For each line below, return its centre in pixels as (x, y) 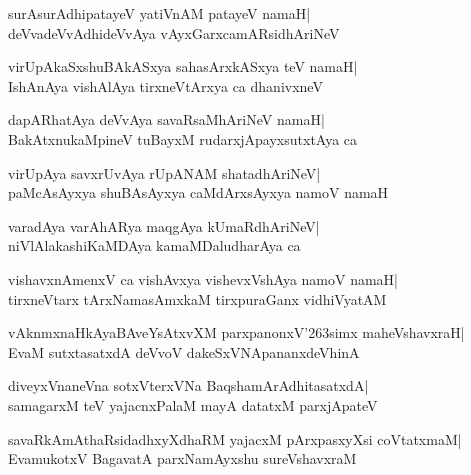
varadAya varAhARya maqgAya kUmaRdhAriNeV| (164, 225)
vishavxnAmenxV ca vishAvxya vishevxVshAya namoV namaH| (203, 278)
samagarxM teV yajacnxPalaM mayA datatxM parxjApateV (193, 404)
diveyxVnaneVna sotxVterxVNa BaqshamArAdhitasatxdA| (188, 385)
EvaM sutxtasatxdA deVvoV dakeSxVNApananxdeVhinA (184, 351)
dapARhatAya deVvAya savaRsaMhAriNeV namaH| (166, 119)
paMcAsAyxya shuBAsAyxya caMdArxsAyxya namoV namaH (198, 192)
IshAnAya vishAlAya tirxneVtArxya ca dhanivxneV (165, 85)
